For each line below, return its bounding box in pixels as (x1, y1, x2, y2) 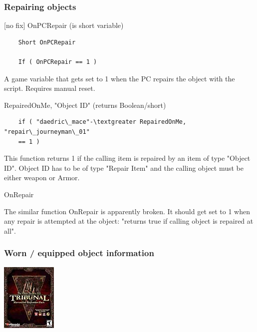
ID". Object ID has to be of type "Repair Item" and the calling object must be (4, 162, 244, 173)
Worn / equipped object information (4, 247, 154, 259)
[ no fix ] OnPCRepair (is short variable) (4, 20, 124, 30)
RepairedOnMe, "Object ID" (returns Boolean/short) (4, 99, 166, 110)
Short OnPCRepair (18, 38, 76, 46)
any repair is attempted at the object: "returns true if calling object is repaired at (4, 216, 254, 226)
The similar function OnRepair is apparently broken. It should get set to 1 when (4, 206, 251, 216)
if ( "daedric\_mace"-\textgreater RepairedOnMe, (18, 118, 187, 126)
